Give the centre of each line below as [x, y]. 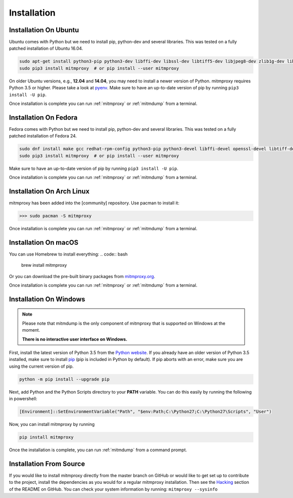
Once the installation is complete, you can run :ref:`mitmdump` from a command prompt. [98, 450]
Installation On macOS [44, 242]
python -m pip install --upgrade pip [64, 379]
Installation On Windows [47, 299]
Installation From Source [47, 464]
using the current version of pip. [42, 366]
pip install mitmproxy [46, 437]
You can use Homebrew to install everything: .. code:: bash [68, 254]
